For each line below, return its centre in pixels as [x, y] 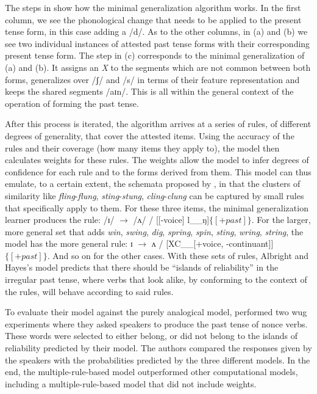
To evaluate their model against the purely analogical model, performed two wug [156, 312]
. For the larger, [281, 220]
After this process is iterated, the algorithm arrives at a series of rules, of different [158, 124]
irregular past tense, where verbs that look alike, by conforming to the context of [156, 279]
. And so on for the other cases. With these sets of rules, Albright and [178, 255]
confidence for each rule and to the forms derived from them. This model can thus [158, 171]
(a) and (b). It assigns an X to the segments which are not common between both [158, 67]
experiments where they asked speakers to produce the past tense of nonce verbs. [156, 323]
